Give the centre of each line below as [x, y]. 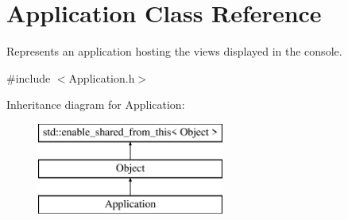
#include [29, 77]
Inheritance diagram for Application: [96, 104]
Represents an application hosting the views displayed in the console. [174, 51]
